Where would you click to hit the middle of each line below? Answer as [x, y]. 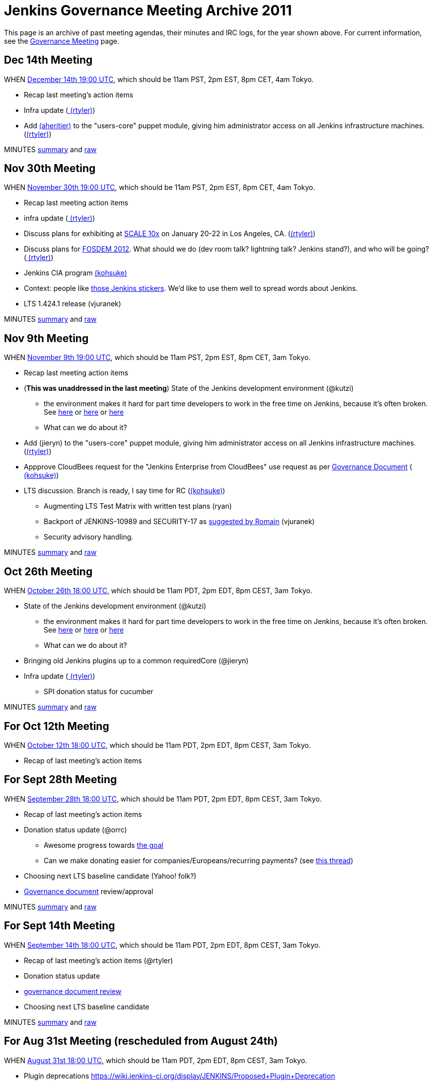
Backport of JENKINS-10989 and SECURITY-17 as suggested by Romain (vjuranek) [179, 522]
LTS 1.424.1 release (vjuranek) [72, 304]
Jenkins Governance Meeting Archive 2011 [148, 10]
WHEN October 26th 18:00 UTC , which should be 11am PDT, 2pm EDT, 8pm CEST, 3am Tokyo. [158, 591]
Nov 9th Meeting [46, 338]
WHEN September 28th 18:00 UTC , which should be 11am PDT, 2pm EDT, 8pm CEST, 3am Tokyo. [163, 799]
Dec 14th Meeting [48, 60]
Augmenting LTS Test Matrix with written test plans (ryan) [138, 506]
